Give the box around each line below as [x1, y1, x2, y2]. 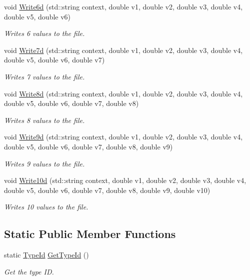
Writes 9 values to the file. [4, 158, 85, 168]
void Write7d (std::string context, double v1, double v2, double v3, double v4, [4, 44, 243, 55]
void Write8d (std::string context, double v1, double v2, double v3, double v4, [4, 88, 243, 98]
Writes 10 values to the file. [4, 201, 88, 212]
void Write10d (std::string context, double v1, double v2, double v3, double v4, [4, 175, 246, 185]
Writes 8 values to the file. [4, 114, 85, 125]
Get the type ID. [4, 266, 54, 276]
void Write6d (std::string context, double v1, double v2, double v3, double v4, [4, 1, 243, 11]
